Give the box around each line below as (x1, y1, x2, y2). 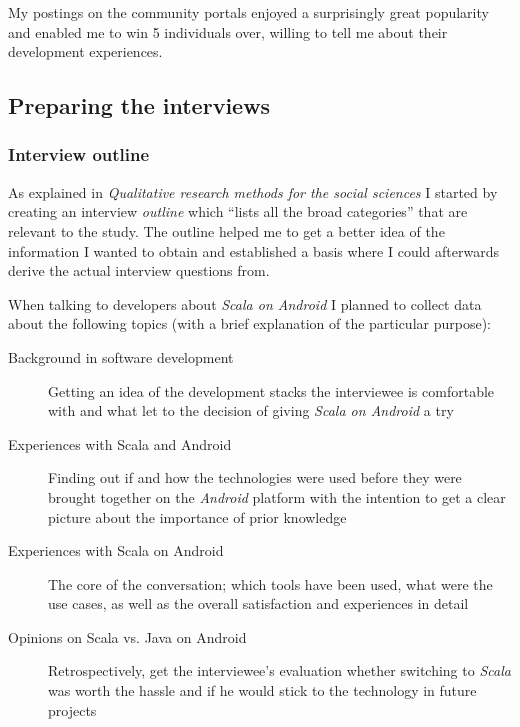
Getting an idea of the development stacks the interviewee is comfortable (48, 380, 495, 401)
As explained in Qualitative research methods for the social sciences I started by (8, 181, 498, 202)
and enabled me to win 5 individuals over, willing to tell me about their (8, 21, 448, 42)
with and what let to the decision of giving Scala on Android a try (48, 400, 454, 421)
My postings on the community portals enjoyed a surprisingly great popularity (8, 2, 489, 22)
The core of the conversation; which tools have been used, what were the (48, 573, 493, 594)
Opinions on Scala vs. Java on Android (8, 626, 247, 647)
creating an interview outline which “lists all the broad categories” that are (8, 201, 468, 222)
